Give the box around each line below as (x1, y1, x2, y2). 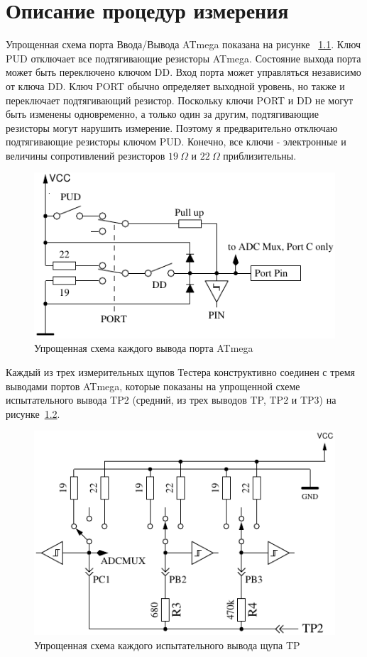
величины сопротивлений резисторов (6, 148, 165, 162)
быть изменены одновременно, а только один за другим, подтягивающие (6, 106, 319, 121)
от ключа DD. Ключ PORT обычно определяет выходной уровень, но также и (6, 78, 345, 93)
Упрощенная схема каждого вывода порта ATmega (34, 341, 253, 355)
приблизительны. (223, 148, 297, 162)
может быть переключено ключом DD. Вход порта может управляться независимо (6, 65, 361, 79)
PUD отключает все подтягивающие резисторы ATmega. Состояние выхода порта (6, 50, 361, 65)
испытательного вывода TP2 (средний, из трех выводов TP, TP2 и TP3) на (6, 392, 336, 407)
